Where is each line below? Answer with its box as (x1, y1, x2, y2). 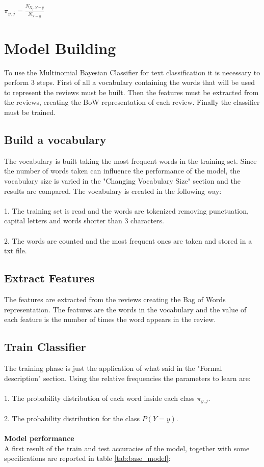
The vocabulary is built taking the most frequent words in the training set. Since (4, 155, 257, 166)
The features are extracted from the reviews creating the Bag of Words (4, 294, 226, 304)
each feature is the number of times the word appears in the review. (4, 314, 216, 325)
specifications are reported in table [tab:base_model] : (4, 453, 171, 463)
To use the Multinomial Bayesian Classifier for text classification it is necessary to (4, 67, 260, 77)
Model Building (4, 37, 116, 58)
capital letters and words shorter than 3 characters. (4, 215, 164, 226)
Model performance (4, 432, 74, 443)
